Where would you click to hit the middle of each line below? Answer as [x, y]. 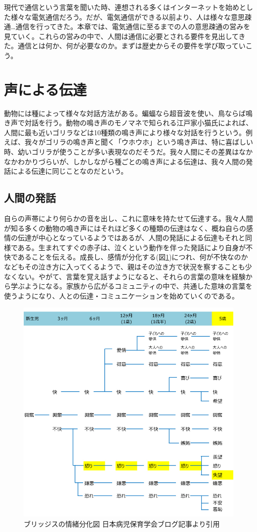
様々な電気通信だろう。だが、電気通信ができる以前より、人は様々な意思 [128, 17]
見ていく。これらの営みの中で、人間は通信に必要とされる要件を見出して [121, 36]
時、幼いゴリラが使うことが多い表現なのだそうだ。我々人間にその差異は [122, 152]
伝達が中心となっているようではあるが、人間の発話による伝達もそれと [131, 238]
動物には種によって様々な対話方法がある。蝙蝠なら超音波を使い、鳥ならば [125, 113]
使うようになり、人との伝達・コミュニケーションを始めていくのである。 [121, 295]
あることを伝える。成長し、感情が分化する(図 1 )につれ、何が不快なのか [133, 257]
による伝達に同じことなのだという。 [69, 171]
